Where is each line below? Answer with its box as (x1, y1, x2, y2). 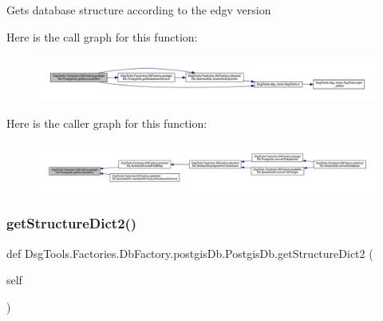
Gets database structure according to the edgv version (6, 2, 271, 18)
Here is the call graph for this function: (6, 28, 198, 45)
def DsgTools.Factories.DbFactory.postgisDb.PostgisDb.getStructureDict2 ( (6, 244, 373, 261)
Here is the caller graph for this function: (6, 115, 207, 132)
